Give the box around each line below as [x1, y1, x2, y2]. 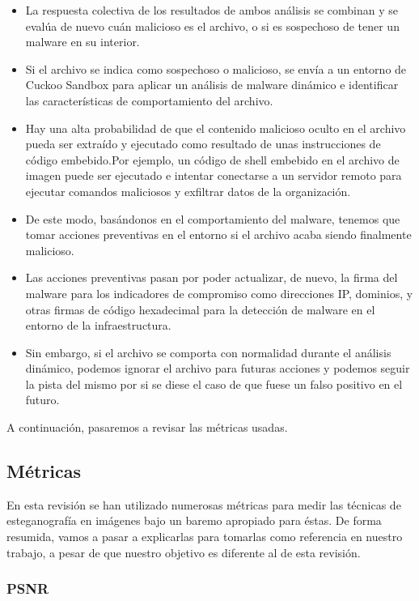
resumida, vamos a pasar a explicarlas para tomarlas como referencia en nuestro [6, 528, 403, 545]
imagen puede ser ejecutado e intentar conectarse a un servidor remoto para [25, 167, 402, 184]
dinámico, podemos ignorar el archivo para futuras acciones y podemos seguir [25, 360, 410, 377]
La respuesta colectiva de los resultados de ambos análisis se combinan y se [25, 2, 399, 18]
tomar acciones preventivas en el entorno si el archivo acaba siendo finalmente [25, 226, 412, 243]
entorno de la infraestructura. [25, 317, 171, 334]
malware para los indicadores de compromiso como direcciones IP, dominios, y [25, 284, 413, 301]
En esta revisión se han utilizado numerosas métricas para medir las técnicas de [6, 496, 401, 513]
